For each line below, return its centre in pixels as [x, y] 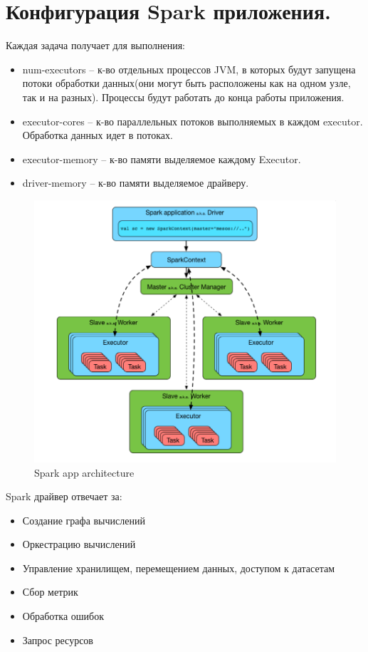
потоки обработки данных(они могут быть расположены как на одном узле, [186, 83]
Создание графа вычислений [84, 520]
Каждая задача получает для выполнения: [96, 45]
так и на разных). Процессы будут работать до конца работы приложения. [183, 97]
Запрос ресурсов [58, 640]
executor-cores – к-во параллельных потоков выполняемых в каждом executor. [193, 121]
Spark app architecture [84, 472]
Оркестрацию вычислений [79, 544]
